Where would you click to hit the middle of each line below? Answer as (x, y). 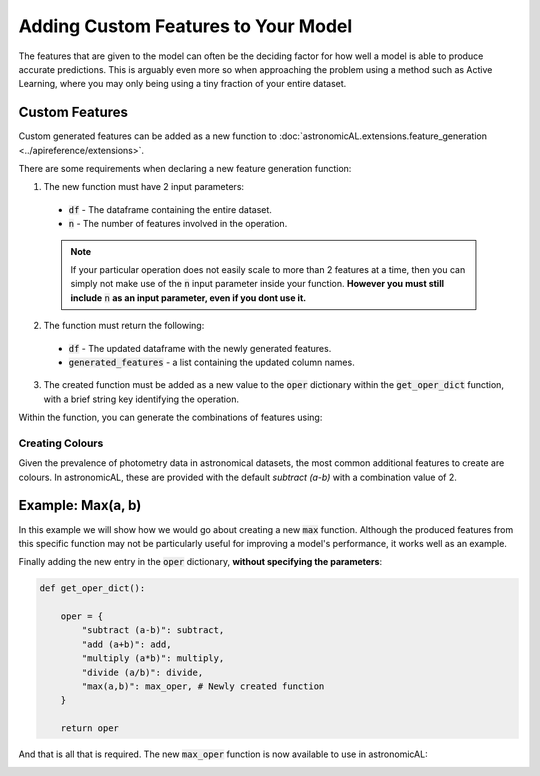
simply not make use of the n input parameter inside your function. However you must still (257, 284)
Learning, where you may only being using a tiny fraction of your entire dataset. (182, 84)
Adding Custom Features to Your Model (185, 26)
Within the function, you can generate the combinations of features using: (170, 417)
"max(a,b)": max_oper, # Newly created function (203, 686)
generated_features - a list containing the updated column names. (211, 362)
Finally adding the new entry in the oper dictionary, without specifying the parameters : (200, 562)
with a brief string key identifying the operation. (141, 399)
